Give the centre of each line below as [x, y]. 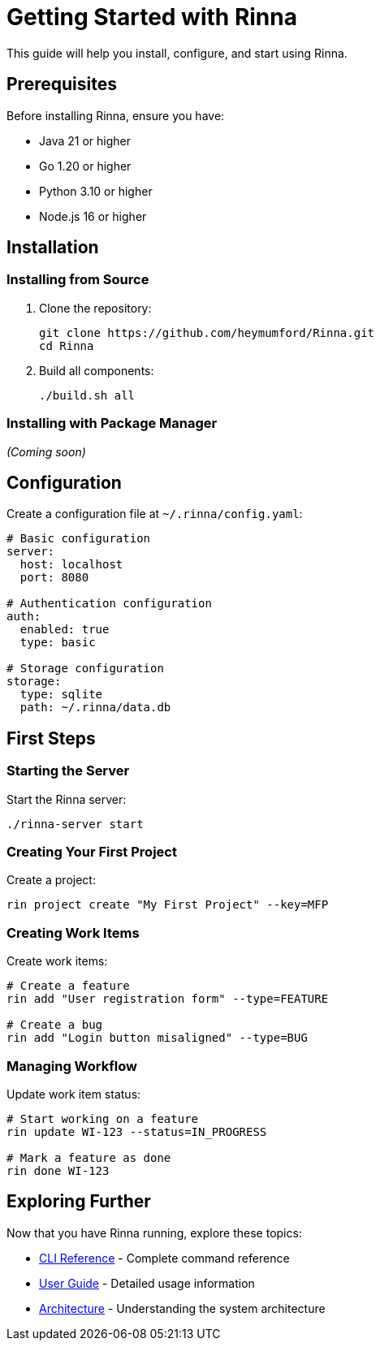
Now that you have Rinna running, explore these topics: [154, 1233]
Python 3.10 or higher [96, 191]
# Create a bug [55, 1025]
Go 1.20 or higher [85, 166]
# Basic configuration [79, 539]
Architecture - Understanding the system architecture [182, 1308]
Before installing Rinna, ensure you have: [116, 115]
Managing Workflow [72, 1066]
